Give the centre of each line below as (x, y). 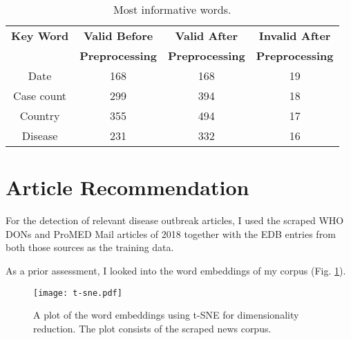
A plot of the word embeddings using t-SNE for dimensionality (166, 315)
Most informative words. (172, 9)
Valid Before (118, 36)
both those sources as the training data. (90, 247)
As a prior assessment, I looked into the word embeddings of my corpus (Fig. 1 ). (176, 270)
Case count (40, 96)
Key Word (40, 36)
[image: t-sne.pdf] (78, 293)
